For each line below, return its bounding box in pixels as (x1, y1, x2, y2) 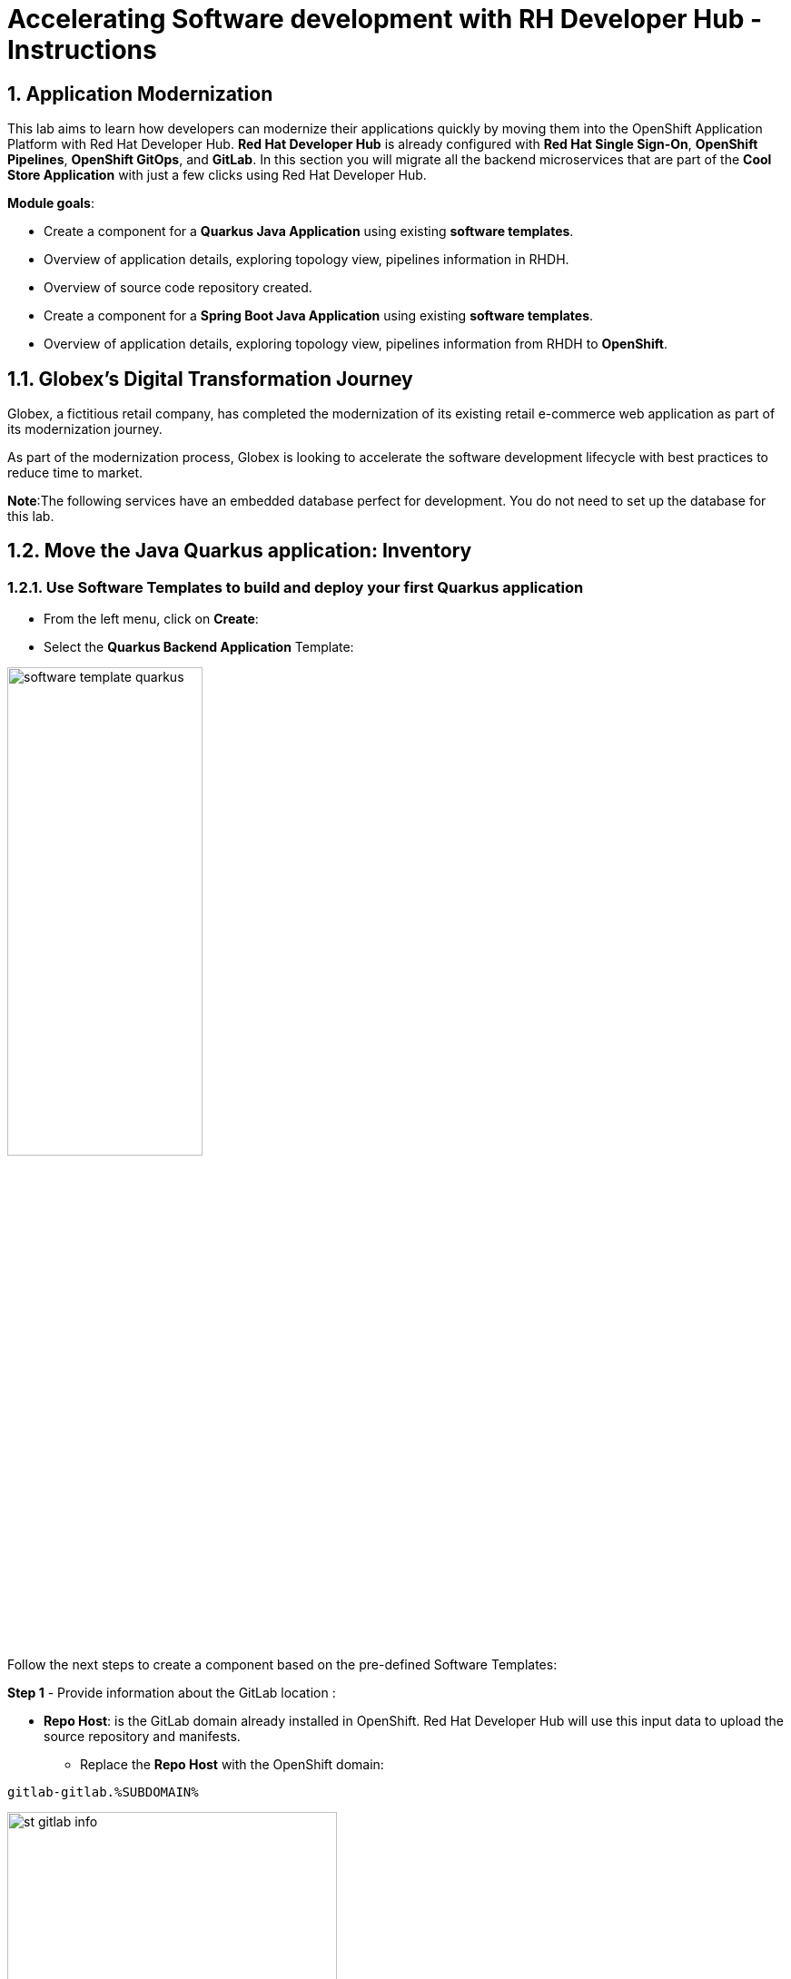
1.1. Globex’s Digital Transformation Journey (7, 367, 413, 390)
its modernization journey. (7, 421, 163, 438)
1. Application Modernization (7, 82, 273, 105)
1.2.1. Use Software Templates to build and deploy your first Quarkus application (7, 577, 584, 596)
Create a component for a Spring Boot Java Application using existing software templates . (44, 308, 594, 324)
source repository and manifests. (44, 1728, 241, 1745)
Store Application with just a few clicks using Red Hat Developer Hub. (7, 167, 427, 183)
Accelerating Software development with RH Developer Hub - (7, 4, 763, 34)
